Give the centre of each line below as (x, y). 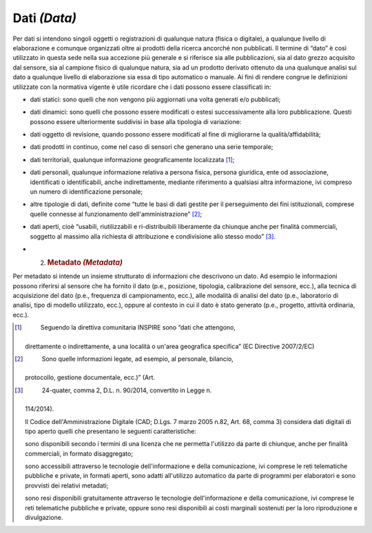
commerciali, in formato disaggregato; (79, 453)
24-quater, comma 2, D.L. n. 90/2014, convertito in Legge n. (127, 390)
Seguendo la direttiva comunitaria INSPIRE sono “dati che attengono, (138, 328)
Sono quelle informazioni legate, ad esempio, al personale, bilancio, (137, 359)
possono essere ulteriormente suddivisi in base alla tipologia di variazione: (136, 121)
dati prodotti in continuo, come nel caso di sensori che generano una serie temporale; (152, 147)
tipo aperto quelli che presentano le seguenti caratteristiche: (111, 431)
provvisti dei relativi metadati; (67, 485)
